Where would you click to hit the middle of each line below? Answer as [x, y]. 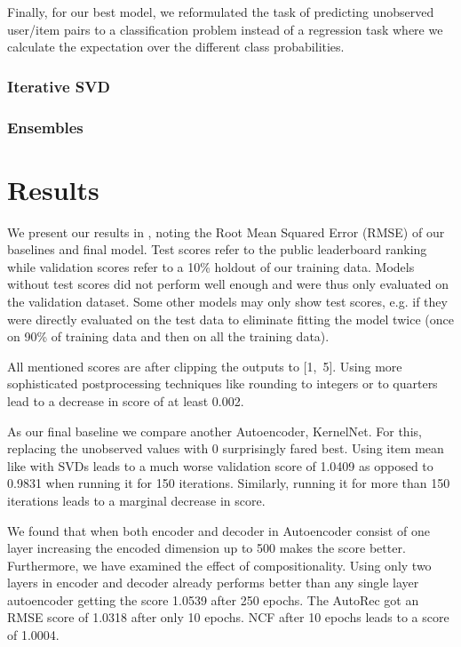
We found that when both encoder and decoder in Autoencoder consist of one [219, 530]
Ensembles [45, 127]
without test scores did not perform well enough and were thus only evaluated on [228, 284]
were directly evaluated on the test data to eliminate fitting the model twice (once [230, 319]
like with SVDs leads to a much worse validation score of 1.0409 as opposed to [220, 465]
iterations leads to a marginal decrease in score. [136, 500]
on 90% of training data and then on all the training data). [168, 336]
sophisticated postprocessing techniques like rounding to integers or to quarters [223, 383]
